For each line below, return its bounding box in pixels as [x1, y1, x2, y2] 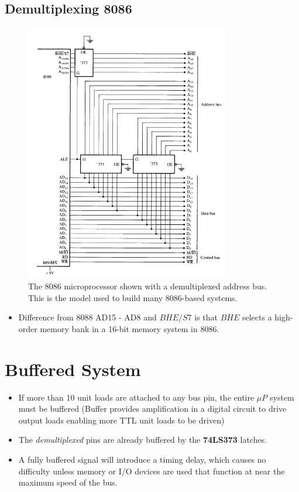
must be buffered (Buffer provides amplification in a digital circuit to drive [18, 402, 287, 415]
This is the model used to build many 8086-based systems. [28, 291, 238, 303]
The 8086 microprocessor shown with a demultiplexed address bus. [28, 280, 267, 292]
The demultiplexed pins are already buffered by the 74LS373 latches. [18, 433, 267, 446]
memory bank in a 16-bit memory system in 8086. [40, 322, 219, 334]
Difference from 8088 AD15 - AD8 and [18, 311, 157, 323]
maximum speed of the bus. [18, 476, 118, 488]
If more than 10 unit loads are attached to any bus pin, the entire [18, 391, 255, 403]
